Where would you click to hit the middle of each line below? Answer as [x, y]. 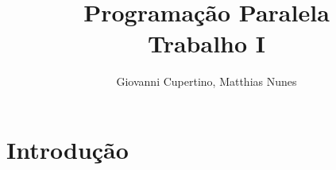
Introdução [68, 149]
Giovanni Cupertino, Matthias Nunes [207, 81]
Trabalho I [207, 43]
